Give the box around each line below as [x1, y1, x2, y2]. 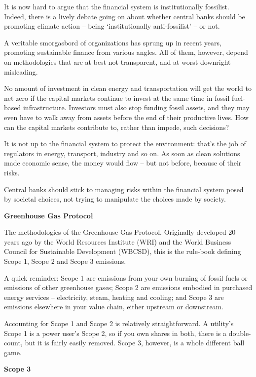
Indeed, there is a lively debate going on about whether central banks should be [4, 11, 245, 21]
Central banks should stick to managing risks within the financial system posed [4, 184, 244, 194]
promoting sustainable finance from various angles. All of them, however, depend [4, 47, 248, 57]
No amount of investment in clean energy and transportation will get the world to [4, 83, 252, 93]
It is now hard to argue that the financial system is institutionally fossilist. [4, 1, 229, 11]
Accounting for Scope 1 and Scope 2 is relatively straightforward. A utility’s [4, 318, 234, 329]
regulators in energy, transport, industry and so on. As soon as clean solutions [4, 148, 240, 158]
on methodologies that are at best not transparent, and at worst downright [4, 56, 231, 67]
